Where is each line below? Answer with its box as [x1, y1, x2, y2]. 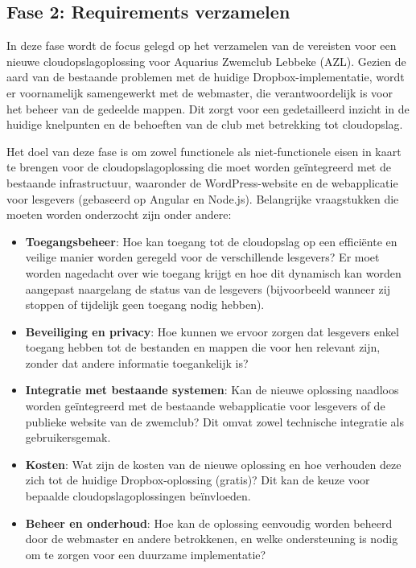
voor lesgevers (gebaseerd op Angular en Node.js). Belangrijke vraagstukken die [6, 190, 399, 207]
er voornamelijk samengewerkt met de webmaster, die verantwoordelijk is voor [6, 84, 393, 101]
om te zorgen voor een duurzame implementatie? [25, 545, 266, 562]
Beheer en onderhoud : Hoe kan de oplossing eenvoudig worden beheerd [25, 514, 393, 531]
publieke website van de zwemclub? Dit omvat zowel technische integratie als [25, 413, 404, 430]
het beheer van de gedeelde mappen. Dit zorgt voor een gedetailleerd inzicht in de [6, 100, 410, 117]
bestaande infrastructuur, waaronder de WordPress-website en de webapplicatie [6, 174, 398, 191]
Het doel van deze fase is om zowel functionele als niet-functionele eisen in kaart [6, 142, 402, 159]
